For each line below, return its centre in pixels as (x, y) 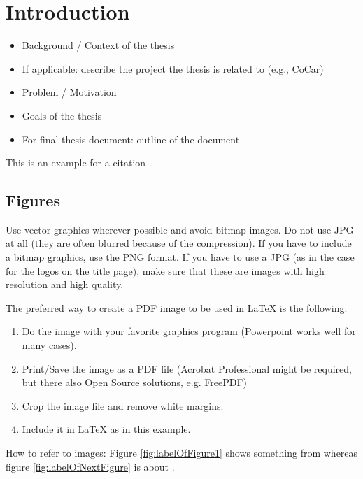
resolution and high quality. (65, 284)
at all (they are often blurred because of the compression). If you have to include (179, 243)
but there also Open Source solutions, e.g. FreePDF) (134, 382)
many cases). (49, 345)
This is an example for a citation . (79, 163)
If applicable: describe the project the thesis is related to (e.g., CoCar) (173, 68)
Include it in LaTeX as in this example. (106, 429)
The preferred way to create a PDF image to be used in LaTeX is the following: (177, 307)
